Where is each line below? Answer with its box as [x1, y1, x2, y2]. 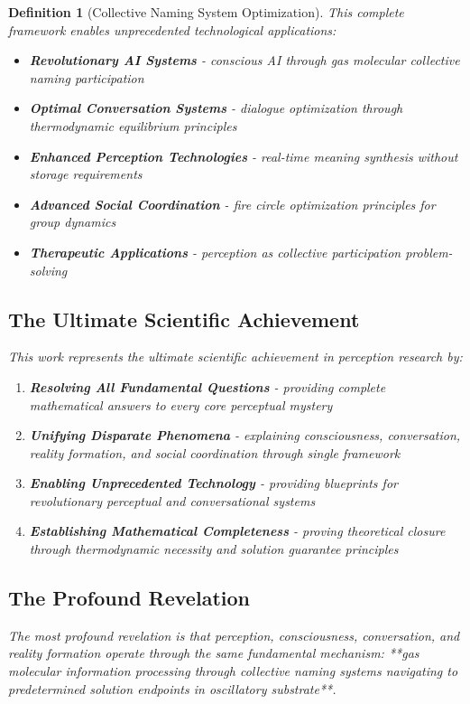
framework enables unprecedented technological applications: [8, 20, 336, 39]
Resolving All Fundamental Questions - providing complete [29, 377, 386, 396]
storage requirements [29, 164, 143, 183]
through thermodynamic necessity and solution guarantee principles [29, 540, 399, 559]
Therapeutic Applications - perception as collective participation [29, 242, 401, 261]
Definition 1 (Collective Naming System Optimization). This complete [8, 3, 404, 21]
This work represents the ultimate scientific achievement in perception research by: [8, 347, 463, 366]
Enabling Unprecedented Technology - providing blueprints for [29, 474, 398, 493]
